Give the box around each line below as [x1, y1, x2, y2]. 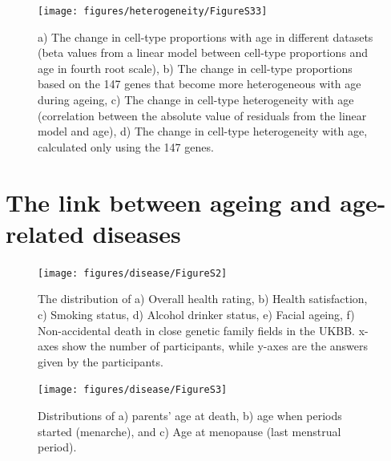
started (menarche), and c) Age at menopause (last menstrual [38, 423, 341, 439]
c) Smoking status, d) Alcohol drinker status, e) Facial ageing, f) [38, 305, 355, 322]
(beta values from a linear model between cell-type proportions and [38, 44, 369, 61]
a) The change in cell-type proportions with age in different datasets [38, 28, 373, 45]
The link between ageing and [6, 185, 332, 218]
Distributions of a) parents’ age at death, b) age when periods [38, 407, 342, 423]
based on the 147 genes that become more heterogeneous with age [38, 75, 361, 92]
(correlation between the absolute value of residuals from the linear [38, 107, 367, 123]
